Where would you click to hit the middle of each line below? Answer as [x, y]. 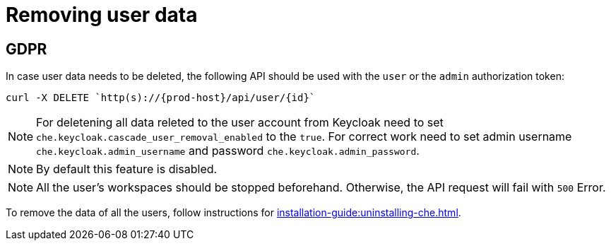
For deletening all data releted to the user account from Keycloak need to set [240, 123]
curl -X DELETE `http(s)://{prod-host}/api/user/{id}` [161, 98]
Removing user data [102, 15]
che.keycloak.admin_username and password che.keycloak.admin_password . [228, 151]
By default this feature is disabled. [127, 169]
